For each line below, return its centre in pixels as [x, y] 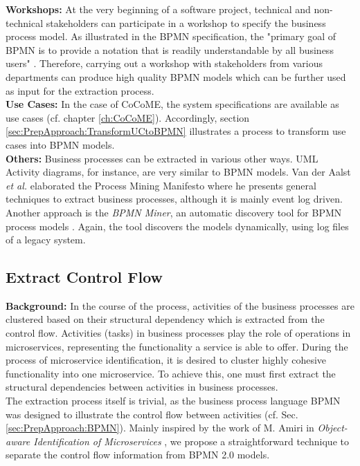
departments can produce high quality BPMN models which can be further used [176, 76]
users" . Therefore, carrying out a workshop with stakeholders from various [164, 63]
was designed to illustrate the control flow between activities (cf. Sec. [152, 414]
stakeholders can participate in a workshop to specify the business [186, 22]
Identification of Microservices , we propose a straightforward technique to [191, 441]
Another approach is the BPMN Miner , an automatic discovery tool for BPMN [174, 212]
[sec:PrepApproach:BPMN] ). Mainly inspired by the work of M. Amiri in [160, 428]
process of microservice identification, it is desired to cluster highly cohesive [166, 360]
